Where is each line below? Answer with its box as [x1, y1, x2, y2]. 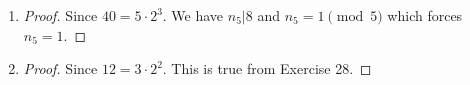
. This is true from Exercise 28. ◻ [162, 58, 372, 79]
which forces [387, 5, 463, 25]
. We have [162, 5, 224, 25]
